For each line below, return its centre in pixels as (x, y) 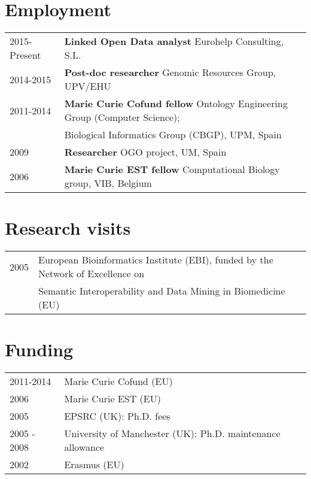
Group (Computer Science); (122, 117)
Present (25, 55)
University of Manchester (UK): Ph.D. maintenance (172, 433)
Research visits (68, 228)
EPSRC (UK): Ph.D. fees (117, 416)
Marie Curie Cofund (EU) (118, 381)
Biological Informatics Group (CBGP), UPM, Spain (173, 135)
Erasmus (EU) (94, 465)
